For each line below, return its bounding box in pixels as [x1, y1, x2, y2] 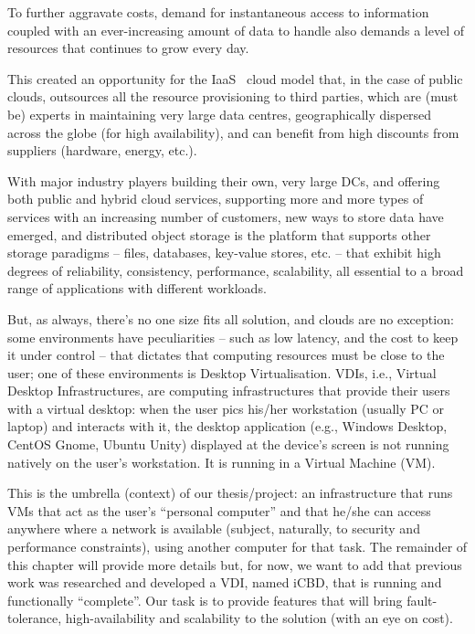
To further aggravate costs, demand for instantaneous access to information [7, 3, 429, 21]
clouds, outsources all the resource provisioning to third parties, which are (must [7, 87, 459, 106]
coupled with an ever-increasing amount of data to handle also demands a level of [7, 20, 465, 39]
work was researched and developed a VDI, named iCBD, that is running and [7, 573, 442, 592]
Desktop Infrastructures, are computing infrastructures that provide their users [7, 381, 450, 400]
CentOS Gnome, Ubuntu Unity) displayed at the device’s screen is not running [7, 435, 449, 454]
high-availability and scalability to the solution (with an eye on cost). [65, 608, 453, 628]
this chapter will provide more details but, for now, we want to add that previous [7, 555, 462, 574]
